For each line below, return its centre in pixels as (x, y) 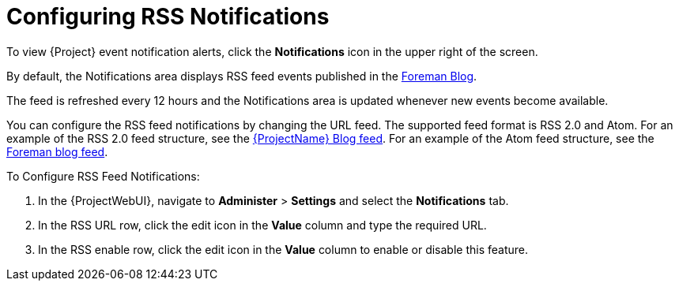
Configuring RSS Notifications (168, 17)
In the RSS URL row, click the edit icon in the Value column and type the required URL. (262, 225)
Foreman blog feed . (57, 151)
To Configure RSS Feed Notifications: (103, 176)
